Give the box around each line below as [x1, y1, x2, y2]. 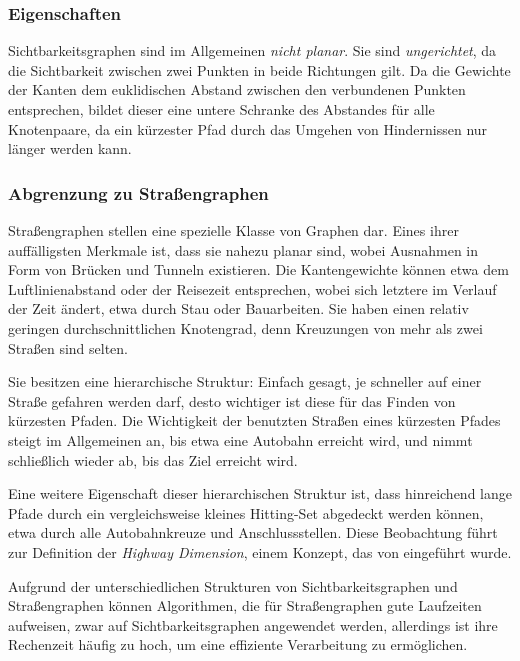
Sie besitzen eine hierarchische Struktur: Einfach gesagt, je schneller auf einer [8, 371, 482, 392]
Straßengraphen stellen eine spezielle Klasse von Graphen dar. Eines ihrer [8, 220, 459, 240]
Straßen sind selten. [8, 337, 128, 358]
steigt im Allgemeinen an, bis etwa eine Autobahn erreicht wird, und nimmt [8, 429, 473, 450]
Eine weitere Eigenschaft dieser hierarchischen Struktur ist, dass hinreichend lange [8, 483, 512, 504]
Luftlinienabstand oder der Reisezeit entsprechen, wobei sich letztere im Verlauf [8, 278, 497, 299]
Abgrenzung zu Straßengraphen [8, 180, 269, 205]
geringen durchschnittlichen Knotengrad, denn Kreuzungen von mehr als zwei [8, 317, 483, 338]
